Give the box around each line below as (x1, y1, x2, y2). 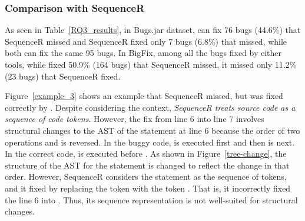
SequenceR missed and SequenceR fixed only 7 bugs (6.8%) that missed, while (5, 35, 287, 47)
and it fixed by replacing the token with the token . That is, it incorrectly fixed (5, 182, 291, 194)
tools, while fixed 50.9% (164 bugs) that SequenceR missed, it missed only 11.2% (5, 58, 297, 70)
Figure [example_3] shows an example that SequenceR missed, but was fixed (5, 90, 283, 102)
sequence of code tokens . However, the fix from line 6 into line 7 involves (5, 113, 264, 125)
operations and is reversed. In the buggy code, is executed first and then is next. (5, 136, 295, 148)
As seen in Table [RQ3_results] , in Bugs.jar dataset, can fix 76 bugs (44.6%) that (5, 24, 301, 36)
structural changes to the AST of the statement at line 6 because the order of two (5, 124, 300, 136)
